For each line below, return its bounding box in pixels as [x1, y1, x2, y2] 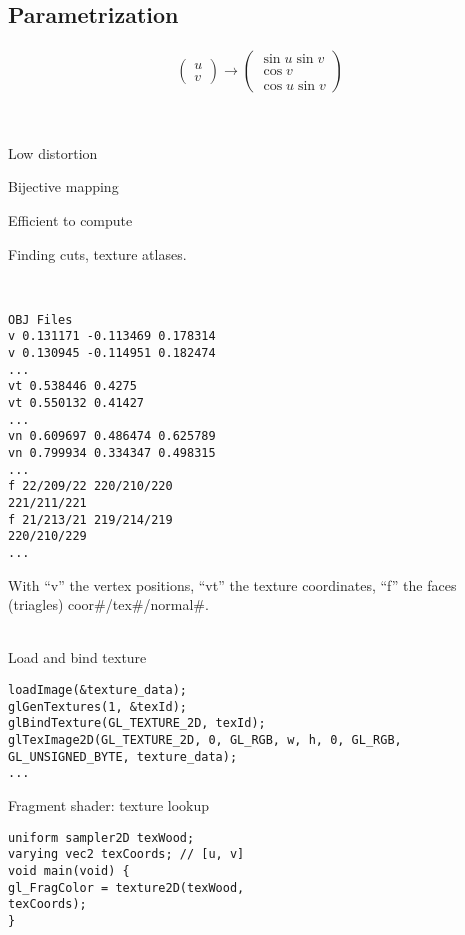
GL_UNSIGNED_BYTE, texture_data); [8, 749, 238, 764]
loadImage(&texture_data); [8, 683, 187, 698]
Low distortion [8, 142, 98, 163]
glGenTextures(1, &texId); [8, 699, 187, 714]
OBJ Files [8, 312, 73, 327]
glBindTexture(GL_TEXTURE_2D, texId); [8, 716, 266, 731]
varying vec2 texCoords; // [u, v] [8, 847, 245, 862]
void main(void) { [8, 863, 130, 878]
